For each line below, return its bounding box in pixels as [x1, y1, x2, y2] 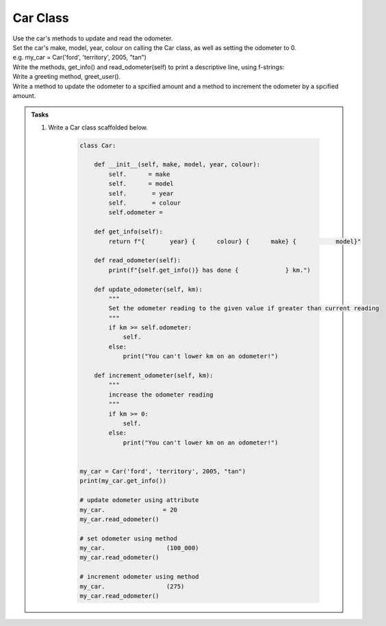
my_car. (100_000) [79, 544, 199, 552]
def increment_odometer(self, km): [94, 372, 214, 379]
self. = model [108, 180, 174, 188]
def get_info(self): [94, 228, 164, 236]
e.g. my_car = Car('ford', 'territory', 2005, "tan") [12, 53, 147, 62]
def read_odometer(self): [94, 257, 181, 264]
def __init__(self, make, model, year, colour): [94, 161, 261, 168]
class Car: [79, 141, 116, 149]
